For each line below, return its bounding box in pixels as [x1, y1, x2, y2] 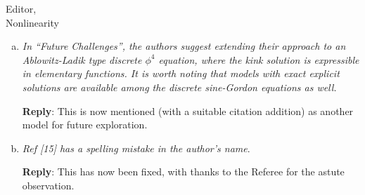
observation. [22, 177, 75, 192]
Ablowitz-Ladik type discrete [22, 52, 142, 67]
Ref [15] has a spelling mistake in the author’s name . [22, 140, 250, 155]
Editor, [6, 1, 37, 15]
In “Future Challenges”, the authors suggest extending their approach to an [22, 39, 346, 53]
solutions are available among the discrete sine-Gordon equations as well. [22, 79, 337, 94]
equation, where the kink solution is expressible [158, 52, 359, 67]
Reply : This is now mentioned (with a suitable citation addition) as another [22, 103, 354, 118]
